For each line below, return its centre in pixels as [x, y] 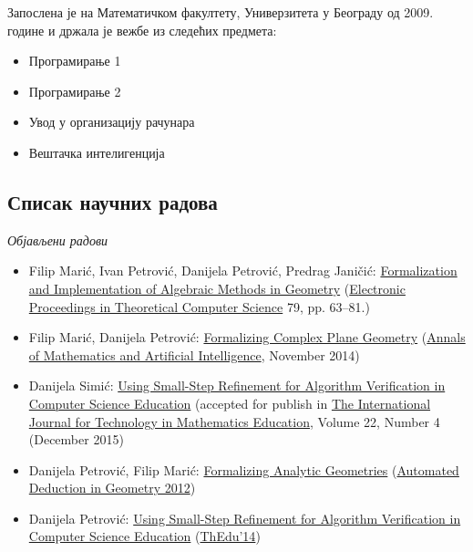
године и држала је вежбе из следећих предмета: [142, 30]
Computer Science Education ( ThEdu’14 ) [144, 536]
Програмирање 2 [75, 91]
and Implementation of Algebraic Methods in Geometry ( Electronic [217, 288]
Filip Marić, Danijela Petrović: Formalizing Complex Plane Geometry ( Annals [247, 337]
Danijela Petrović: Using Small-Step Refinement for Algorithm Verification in [245, 518]
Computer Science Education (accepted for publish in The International [230, 403]
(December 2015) [76, 439]
